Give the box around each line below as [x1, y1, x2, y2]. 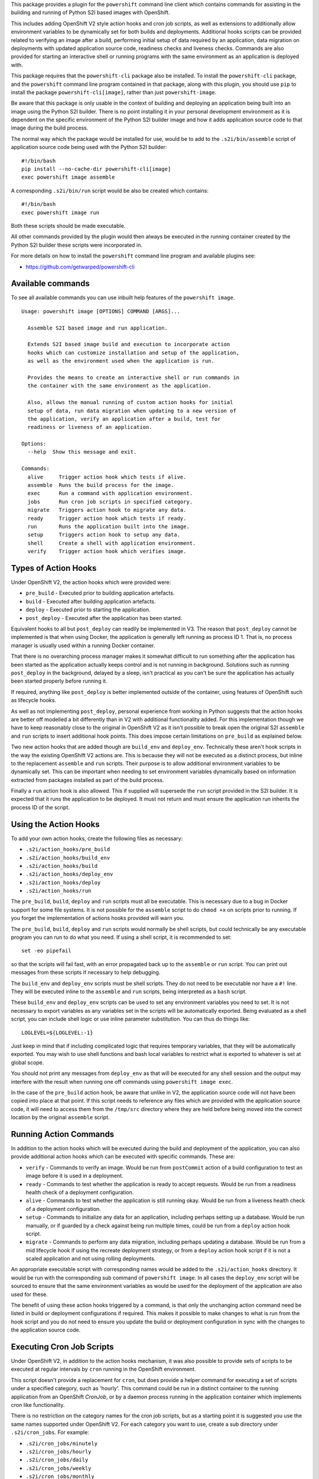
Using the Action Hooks [11, 819, 100, 829]
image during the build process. [11, 124, 89, 131]
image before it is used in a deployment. [25, 1172, 123, 1180]
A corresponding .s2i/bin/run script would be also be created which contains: [11, 187, 209, 194]
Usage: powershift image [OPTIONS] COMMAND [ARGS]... [21, 308, 180, 315]
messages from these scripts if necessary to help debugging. [11, 969, 161, 976]
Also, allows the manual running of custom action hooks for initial [27, 399, 233, 406]
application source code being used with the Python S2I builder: [11, 144, 167, 151]
